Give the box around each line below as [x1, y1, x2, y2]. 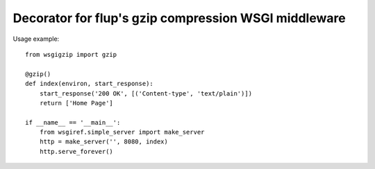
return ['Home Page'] [39, 99, 114, 107]
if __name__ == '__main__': [25, 118, 121, 126]
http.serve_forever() [39, 148, 114, 155]
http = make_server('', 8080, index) [39, 138, 168, 145]
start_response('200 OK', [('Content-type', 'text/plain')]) [39, 89, 253, 97]
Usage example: [12, 35, 60, 43]
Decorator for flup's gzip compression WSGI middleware [12, 10, 347, 26]
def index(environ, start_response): [25, 80, 154, 88]
